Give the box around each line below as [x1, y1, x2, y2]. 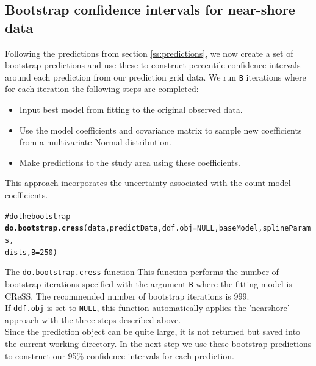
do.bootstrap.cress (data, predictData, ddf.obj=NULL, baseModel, [5, 224, 263, 233]
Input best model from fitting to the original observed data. [19, 103, 243, 116]
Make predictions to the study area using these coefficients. [19, 156, 240, 168]
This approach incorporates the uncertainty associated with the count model [5, 176, 291, 189]
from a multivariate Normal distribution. [19, 135, 171, 148]
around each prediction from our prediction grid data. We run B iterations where [5, 70, 306, 83]
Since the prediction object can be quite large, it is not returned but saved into [5, 325, 301, 338]
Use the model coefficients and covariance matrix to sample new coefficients [19, 123, 302, 136]
